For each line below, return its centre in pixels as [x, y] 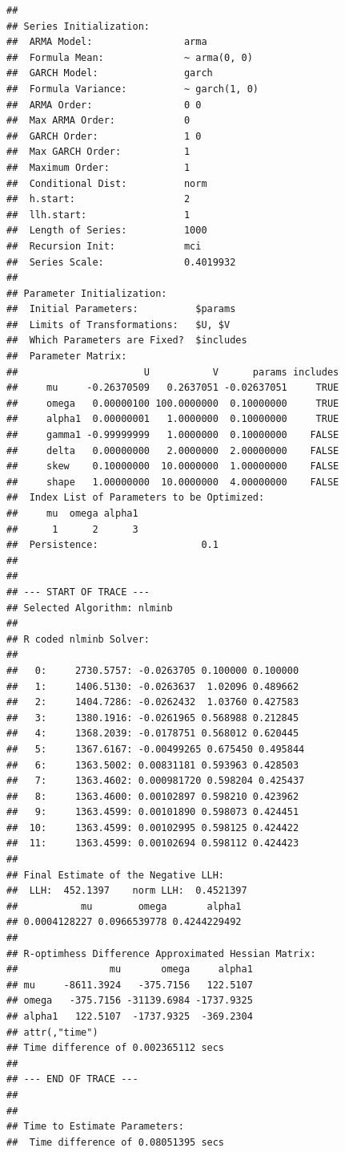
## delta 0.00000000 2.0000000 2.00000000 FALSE [173, 450]
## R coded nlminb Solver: [78, 639]
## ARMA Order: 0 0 [104, 105]
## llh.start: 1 [98, 215]
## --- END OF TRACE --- [72, 1079]
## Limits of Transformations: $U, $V [118, 325]
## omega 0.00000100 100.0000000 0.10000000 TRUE [173, 403]
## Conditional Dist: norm [107, 183]
